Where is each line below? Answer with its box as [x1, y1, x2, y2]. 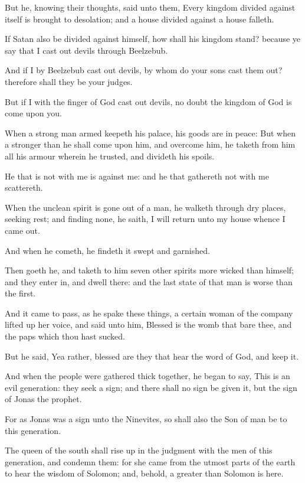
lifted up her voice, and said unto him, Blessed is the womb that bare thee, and [5, 318, 292, 331]
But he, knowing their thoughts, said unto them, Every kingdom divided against [5, 1, 296, 13]
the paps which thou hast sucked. [5, 330, 126, 342]
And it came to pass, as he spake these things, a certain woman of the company [5, 306, 293, 319]
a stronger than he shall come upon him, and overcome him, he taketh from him [5, 138, 296, 151]
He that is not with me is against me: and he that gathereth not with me [5, 169, 269, 182]
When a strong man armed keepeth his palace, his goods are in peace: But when [5, 126, 296, 139]
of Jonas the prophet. [5, 393, 82, 405]
